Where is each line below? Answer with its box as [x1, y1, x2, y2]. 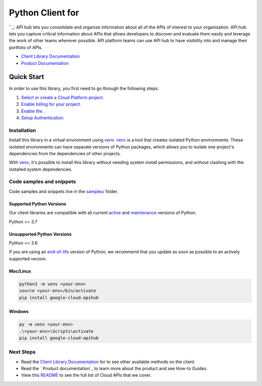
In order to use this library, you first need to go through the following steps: [9, 85, 159, 92]
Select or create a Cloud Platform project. [21, 95, 104, 100]
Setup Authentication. [21, 114, 65, 121]
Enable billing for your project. [21, 101, 82, 107]
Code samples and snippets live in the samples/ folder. [9, 188, 118, 194]
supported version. [9, 256, 47, 261]
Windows [9, 308, 29, 315]
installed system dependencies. [9, 166, 73, 172]
